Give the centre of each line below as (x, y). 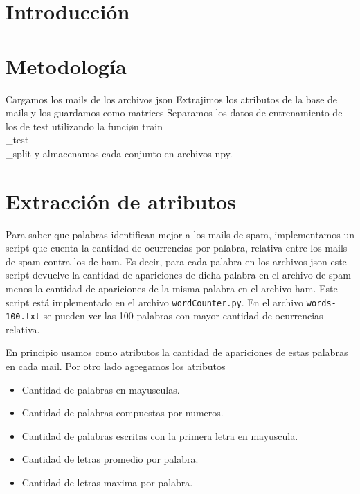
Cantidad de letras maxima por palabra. (107, 483)
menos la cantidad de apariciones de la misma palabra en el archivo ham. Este (172, 288)
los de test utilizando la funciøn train (84, 126)
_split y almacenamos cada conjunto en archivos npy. (119, 153)
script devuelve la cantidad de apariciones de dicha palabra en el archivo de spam (178, 275)
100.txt (23, 317)
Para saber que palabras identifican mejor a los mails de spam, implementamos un (180, 234)
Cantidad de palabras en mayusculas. (101, 389)
